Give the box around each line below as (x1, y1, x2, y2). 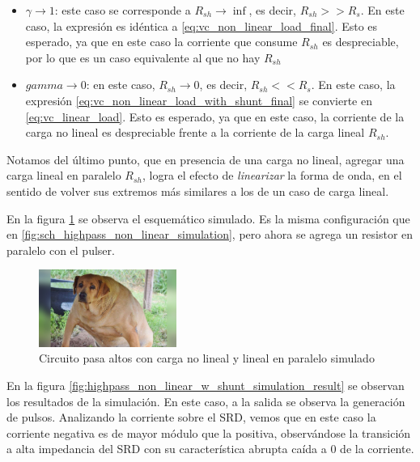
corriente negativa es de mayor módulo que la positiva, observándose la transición (6, 424, 411, 441)
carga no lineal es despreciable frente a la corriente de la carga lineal (25, 124, 365, 141)
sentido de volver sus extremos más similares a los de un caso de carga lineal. (6, 182, 389, 199)
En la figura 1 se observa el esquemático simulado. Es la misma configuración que (6, 210, 410, 227)
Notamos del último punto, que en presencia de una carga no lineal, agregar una (6, 150, 405, 167)
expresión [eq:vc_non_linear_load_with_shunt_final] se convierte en (25, 91, 372, 108)
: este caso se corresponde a (54, 2, 191, 18)
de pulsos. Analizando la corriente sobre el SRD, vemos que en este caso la (6, 409, 376, 426)
